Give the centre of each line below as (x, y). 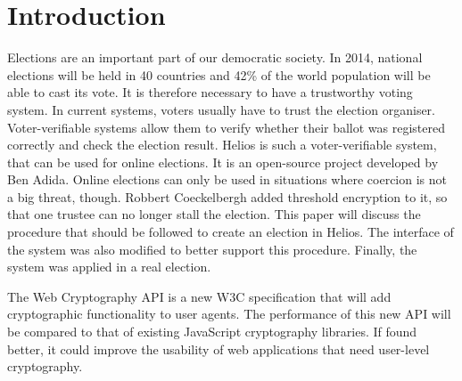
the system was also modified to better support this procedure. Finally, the (212, 249)
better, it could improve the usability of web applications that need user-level (219, 349)
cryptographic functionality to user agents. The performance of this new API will (229, 314)
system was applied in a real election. (109, 267)
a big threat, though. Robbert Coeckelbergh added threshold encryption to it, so (227, 196)
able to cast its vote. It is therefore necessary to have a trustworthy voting (210, 92)
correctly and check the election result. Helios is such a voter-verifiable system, (222, 145)
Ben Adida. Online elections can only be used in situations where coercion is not (227, 179)
